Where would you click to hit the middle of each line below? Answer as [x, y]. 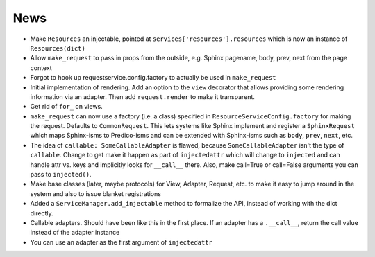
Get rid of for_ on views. [67, 107]
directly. [42, 213]
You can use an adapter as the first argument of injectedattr [122, 242]
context [41, 68]
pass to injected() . [61, 175]
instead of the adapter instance [75, 233]
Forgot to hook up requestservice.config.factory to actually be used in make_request [153, 78]
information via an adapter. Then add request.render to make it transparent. [142, 96]
